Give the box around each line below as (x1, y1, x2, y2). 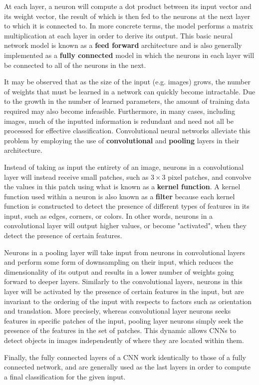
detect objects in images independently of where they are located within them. (4, 335, 244, 345)
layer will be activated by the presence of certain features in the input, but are (4, 286, 244, 297)
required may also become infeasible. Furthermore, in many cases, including (4, 105, 236, 116)
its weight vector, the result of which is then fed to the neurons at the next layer (4, 10, 251, 21)
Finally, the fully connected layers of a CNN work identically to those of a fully (4, 352, 247, 362)
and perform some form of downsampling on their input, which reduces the (4, 257, 234, 267)
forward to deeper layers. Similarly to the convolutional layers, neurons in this (4, 276, 243, 287)
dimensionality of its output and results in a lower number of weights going (4, 266, 234, 277)
